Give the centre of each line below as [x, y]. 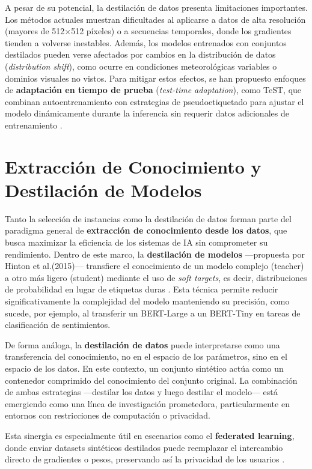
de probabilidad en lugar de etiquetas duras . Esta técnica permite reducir [142, 289]
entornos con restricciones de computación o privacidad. [108, 415]
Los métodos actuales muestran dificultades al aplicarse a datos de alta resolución [155, 19]
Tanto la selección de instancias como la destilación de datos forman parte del [148, 218]
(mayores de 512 [35, 31]
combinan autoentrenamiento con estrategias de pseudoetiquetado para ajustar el [154, 101]
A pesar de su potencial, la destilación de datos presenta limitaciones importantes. [156, 7]
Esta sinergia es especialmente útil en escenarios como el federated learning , [150, 435]
